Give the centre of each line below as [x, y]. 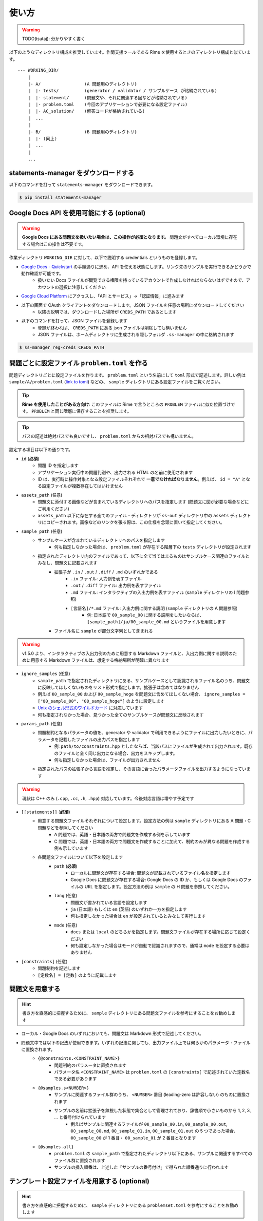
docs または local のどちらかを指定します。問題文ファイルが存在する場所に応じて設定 [159, 932]
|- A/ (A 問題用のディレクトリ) [82, 84]
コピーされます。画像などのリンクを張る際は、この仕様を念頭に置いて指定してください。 [135, 522]
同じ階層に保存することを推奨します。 [93, 411]
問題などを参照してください [66, 827]
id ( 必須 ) [30, 459]
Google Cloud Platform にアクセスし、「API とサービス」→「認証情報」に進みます [103, 296]
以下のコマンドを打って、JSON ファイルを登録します [74, 321]
